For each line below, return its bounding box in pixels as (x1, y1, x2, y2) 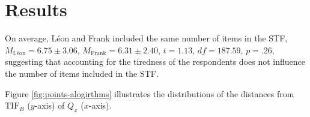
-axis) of (34, 99, 65, 112)
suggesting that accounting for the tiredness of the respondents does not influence (5, 55, 305, 68)
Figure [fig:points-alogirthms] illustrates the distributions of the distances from (5, 87, 294, 100)
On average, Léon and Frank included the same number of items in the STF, (5, 32, 288, 44)
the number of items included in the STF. (5, 67, 159, 79)
